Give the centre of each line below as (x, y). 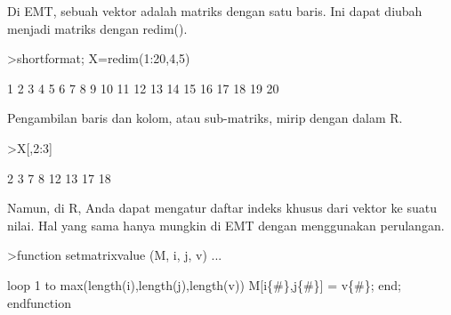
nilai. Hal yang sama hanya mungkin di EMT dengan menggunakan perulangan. (226, 225)
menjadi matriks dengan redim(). (97, 28)
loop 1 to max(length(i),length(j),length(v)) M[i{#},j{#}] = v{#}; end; (205, 284)
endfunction (39, 302)
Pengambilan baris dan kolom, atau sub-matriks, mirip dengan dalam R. (205, 118)
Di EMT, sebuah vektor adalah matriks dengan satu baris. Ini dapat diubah (215, 11)
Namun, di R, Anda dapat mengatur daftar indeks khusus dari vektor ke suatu (222, 208)
